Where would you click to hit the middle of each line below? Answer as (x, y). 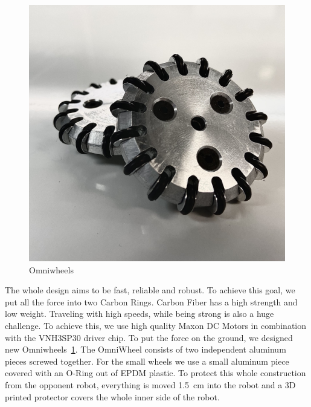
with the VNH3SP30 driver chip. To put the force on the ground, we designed (149, 337)
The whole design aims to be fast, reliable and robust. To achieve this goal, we (150, 290)
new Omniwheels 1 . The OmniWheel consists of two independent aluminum (146, 349)
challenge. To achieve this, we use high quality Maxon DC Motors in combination (156, 325)
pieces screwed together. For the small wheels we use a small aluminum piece (147, 361)
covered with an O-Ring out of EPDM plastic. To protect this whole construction (155, 373)
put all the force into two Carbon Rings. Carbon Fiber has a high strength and (151, 301)
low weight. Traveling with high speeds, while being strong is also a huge (139, 314)
